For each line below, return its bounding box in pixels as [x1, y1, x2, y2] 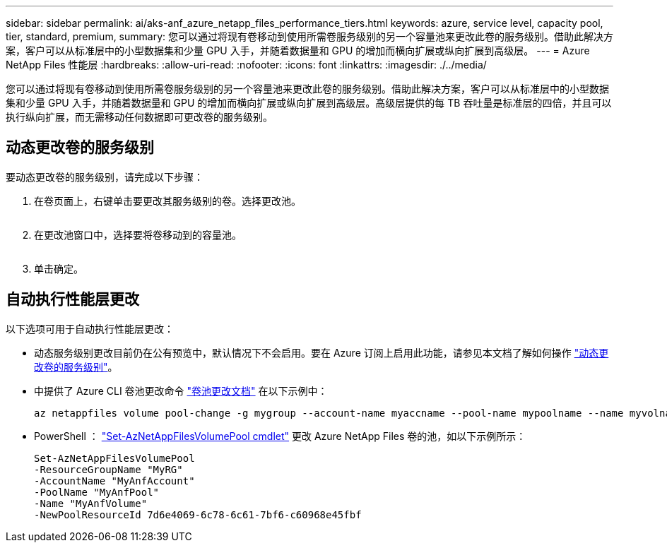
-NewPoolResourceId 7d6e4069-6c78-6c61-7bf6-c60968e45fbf [34, 508, 362, 520]
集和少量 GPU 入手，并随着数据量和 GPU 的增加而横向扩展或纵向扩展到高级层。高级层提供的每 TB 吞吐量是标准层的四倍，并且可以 [6, 97, 612, 109]
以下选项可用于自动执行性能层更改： [6, 322, 174, 335]
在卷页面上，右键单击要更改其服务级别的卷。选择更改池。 [34, 194, 301, 207]
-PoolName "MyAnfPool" [34, 486, 160, 498]
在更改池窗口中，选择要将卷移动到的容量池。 [34, 228, 242, 241]
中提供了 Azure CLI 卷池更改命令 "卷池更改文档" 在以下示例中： [34, 384, 328, 397]
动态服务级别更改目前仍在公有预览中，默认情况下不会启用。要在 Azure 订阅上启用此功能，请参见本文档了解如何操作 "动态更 [34, 346, 609, 359]
